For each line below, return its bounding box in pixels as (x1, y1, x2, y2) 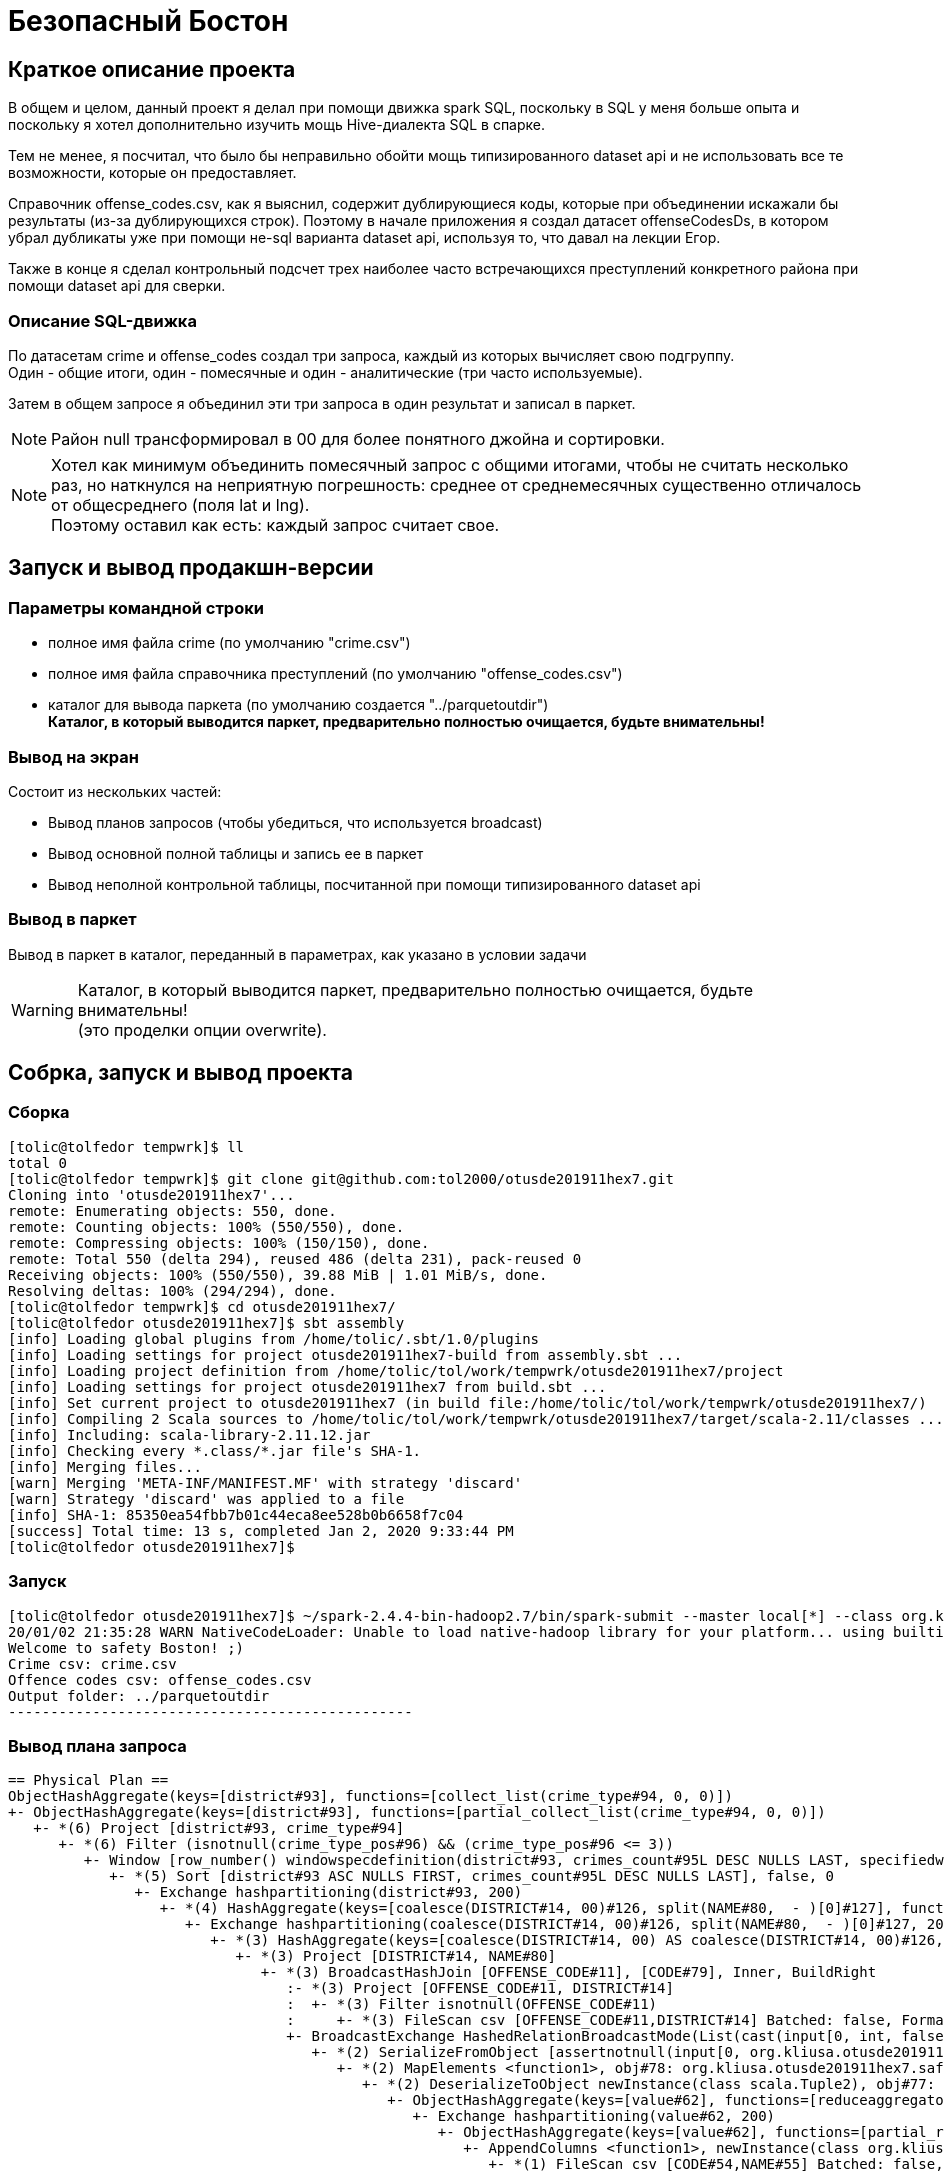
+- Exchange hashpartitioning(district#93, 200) (134, 1884, 523, 1901)
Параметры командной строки (8, 597, 264, 618)
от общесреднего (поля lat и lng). (51, 494, 310, 515)
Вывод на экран (8, 746, 139, 767)
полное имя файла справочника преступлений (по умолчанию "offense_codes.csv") (48, 665, 623, 683)
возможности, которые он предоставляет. (8, 164, 297, 182)
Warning (11, 999, 74, 1020)
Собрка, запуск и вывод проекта (8, 1060, 353, 1086)
